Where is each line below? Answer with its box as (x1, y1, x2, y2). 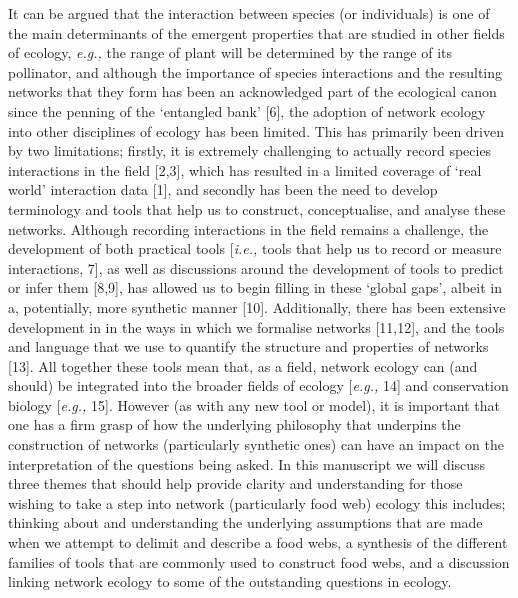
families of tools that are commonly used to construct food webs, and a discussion (8, 551, 510, 572)
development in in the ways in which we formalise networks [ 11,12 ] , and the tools (8, 316, 505, 337)
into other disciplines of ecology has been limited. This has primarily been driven (8, 120, 505, 141)
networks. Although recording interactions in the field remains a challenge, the (8, 218, 489, 239)
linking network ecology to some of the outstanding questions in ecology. (8, 571, 452, 592)
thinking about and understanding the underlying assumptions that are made (8, 512, 483, 533)
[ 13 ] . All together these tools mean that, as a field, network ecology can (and (8, 355, 478, 376)
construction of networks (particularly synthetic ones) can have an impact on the (8, 434, 504, 455)
